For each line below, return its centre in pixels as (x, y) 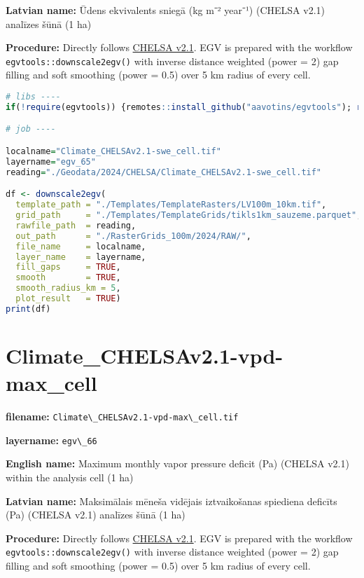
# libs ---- (33, 97)
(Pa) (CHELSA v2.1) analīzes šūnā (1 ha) (96, 515)
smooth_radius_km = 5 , (68, 288)
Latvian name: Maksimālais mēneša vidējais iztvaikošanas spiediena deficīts (171, 501)
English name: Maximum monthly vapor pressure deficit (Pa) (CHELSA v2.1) (177, 463)
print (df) (28, 309)
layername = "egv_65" (51, 161)
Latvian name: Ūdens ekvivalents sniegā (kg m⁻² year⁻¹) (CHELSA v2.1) (165, 10)
